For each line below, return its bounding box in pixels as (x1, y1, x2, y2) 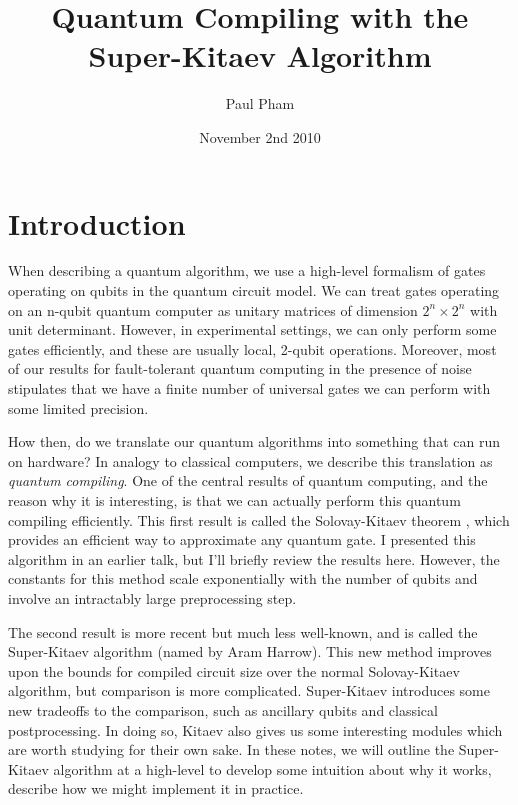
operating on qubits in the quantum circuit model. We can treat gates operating (8, 280, 500, 301)
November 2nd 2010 (199, 126, 321, 147)
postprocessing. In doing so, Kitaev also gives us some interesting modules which (8, 719, 503, 740)
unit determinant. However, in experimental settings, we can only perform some (8, 319, 497, 340)
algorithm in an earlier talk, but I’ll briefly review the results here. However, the (8, 548, 500, 569)
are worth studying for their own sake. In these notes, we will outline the (8, 739, 455, 760)
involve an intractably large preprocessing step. (8, 587, 297, 608)
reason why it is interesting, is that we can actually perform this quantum (8, 489, 461, 510)
